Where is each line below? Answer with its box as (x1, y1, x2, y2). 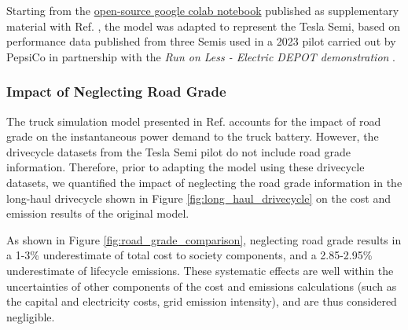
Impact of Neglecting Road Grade (6, 82, 226, 101)
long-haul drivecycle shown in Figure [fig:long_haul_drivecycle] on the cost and (6, 189, 391, 206)
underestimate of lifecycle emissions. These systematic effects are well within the (6, 262, 394, 278)
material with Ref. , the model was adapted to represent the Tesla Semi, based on (6, 17, 401, 34)
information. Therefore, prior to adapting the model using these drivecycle (6, 159, 365, 175)
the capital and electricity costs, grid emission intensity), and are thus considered (6, 293, 397, 310)
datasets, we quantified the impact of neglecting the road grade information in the (6, 174, 402, 190)
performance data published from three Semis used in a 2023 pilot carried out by (6, 33, 396, 49)
